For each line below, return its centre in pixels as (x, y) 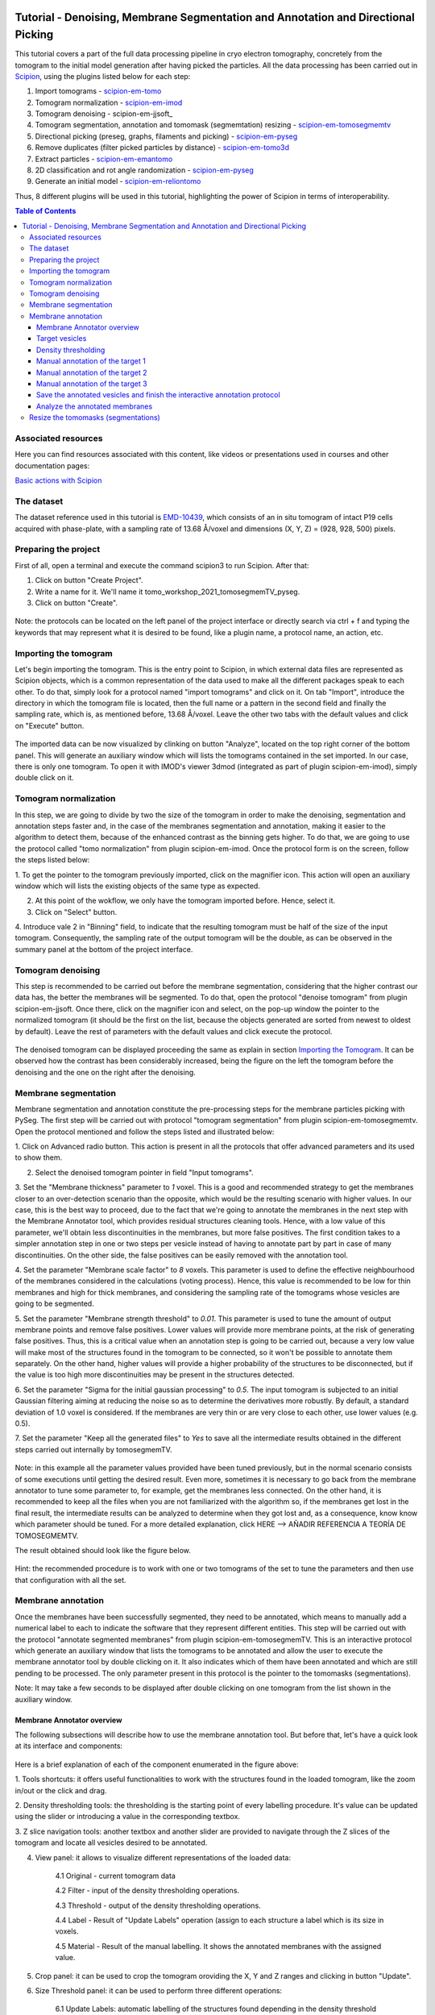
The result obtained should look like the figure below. (103, 1550)
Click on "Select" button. (76, 912)
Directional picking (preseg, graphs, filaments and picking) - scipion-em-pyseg (166, 136)
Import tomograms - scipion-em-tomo (98, 91)
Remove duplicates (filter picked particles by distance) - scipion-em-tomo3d (162, 147)
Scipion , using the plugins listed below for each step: (103, 76)
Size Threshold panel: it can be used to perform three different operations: (158, 1991)
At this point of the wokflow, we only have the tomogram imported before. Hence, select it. (185, 901)
